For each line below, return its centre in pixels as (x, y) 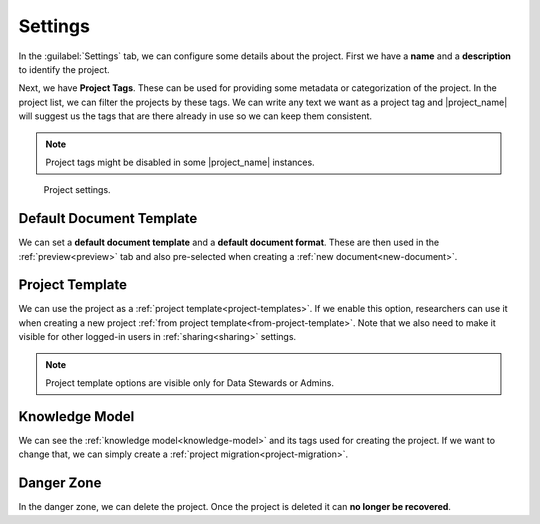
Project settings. (77, 190)
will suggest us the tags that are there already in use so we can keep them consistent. (195, 116)
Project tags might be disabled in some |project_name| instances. (180, 162)
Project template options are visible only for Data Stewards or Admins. (190, 383)
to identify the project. (64, 69)
